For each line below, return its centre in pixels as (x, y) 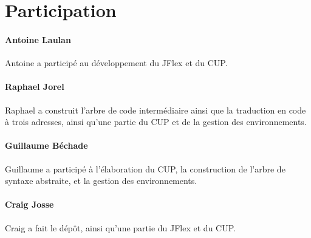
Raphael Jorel (35, 87)
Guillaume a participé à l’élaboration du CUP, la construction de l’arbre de (145, 168)
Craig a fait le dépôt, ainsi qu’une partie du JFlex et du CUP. (120, 227)
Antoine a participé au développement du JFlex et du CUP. (116, 63)
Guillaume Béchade (46, 145)
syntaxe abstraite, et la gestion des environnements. (101, 181)
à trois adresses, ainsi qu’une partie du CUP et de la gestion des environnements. (156, 122)
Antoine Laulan (38, 39)
